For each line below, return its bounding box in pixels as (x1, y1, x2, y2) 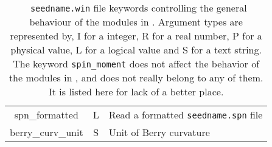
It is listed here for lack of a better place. (48, 84, 224, 98)
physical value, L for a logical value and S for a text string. (10, 43, 262, 56)
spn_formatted (14, 108, 78, 121)
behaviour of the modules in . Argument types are (29, 15, 243, 29)
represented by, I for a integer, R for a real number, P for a (10, 29, 262, 43)
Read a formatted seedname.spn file (108, 108, 263, 121)
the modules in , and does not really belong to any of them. (9, 70, 263, 84)
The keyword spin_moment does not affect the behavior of (13, 56, 260, 70)
